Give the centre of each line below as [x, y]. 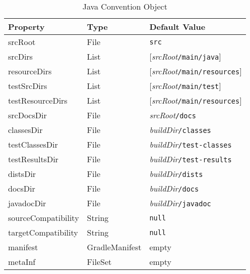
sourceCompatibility [44, 218]
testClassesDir [33, 144]
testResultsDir [33, 159]
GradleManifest [114, 247]
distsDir [22, 174]
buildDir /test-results [191, 159]
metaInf [22, 262]
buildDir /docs [174, 188]
